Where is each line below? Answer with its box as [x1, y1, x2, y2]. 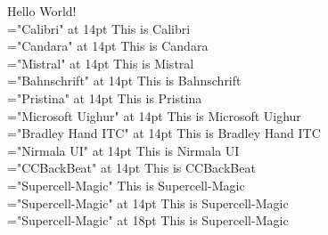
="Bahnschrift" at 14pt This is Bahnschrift [7, 71, 242, 90]
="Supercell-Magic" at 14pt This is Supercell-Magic [7, 193, 289, 212]
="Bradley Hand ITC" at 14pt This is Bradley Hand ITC [7, 124, 321, 142]
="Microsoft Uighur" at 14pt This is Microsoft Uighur [7, 106, 301, 125]
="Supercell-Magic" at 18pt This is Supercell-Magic [7, 211, 289, 230]
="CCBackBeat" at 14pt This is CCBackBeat [7, 158, 256, 177]
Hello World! [7, 2, 77, 20]
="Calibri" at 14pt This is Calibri [7, 19, 191, 37]
